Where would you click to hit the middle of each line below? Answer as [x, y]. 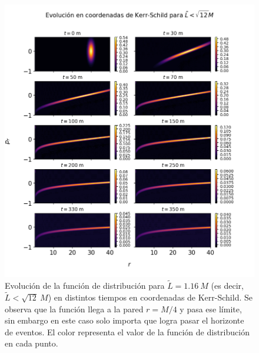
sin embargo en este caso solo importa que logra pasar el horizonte [124, 320]
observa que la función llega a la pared [74, 309]
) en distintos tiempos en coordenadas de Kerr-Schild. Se [150, 297]
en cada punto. [31, 343]
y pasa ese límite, [211, 309]
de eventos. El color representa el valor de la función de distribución [127, 331]
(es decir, [227, 286]
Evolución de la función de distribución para [85, 286]
